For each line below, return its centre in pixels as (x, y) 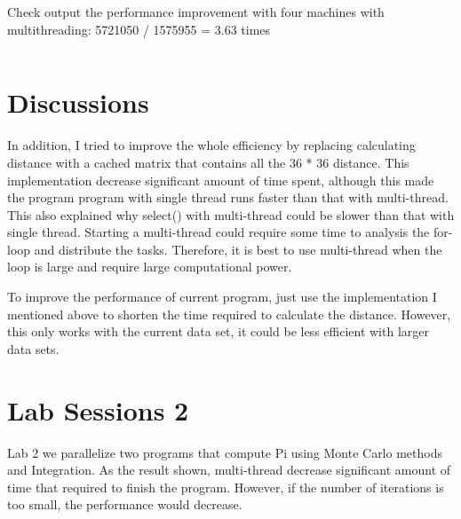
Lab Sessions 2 (98, 409)
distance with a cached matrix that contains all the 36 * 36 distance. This (208, 162)
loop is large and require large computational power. (150, 267)
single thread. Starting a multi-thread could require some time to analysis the (219, 232)
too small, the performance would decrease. (125, 504)
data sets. (33, 348)
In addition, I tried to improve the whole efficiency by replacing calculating (211, 145)
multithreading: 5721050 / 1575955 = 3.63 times (139, 29)
